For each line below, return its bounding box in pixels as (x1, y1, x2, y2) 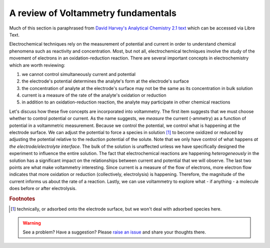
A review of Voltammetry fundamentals (9, 7, 177, 18)
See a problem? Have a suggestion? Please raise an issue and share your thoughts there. (22, 229, 206, 235)
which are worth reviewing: (9, 62, 65, 68)
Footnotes (9, 195, 35, 202)
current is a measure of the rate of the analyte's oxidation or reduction (21, 92, 166, 98)
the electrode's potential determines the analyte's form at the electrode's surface (21, 78, 189, 84)
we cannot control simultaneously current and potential (21, 71, 136, 77)
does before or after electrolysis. (9, 185, 77, 191)
